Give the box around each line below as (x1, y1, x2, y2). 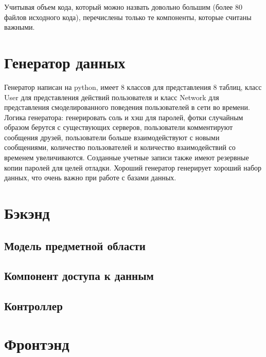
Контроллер (4, 298, 63, 314)
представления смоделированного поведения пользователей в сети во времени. (4, 102, 250, 112)
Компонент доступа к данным (4, 268, 154, 284)
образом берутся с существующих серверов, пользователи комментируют (4, 122, 233, 133)
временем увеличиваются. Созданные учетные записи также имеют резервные (4, 152, 249, 163)
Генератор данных (4, 51, 126, 72)
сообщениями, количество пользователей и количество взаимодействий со (4, 142, 236, 153)
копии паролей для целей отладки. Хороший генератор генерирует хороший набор (4, 162, 262, 173)
